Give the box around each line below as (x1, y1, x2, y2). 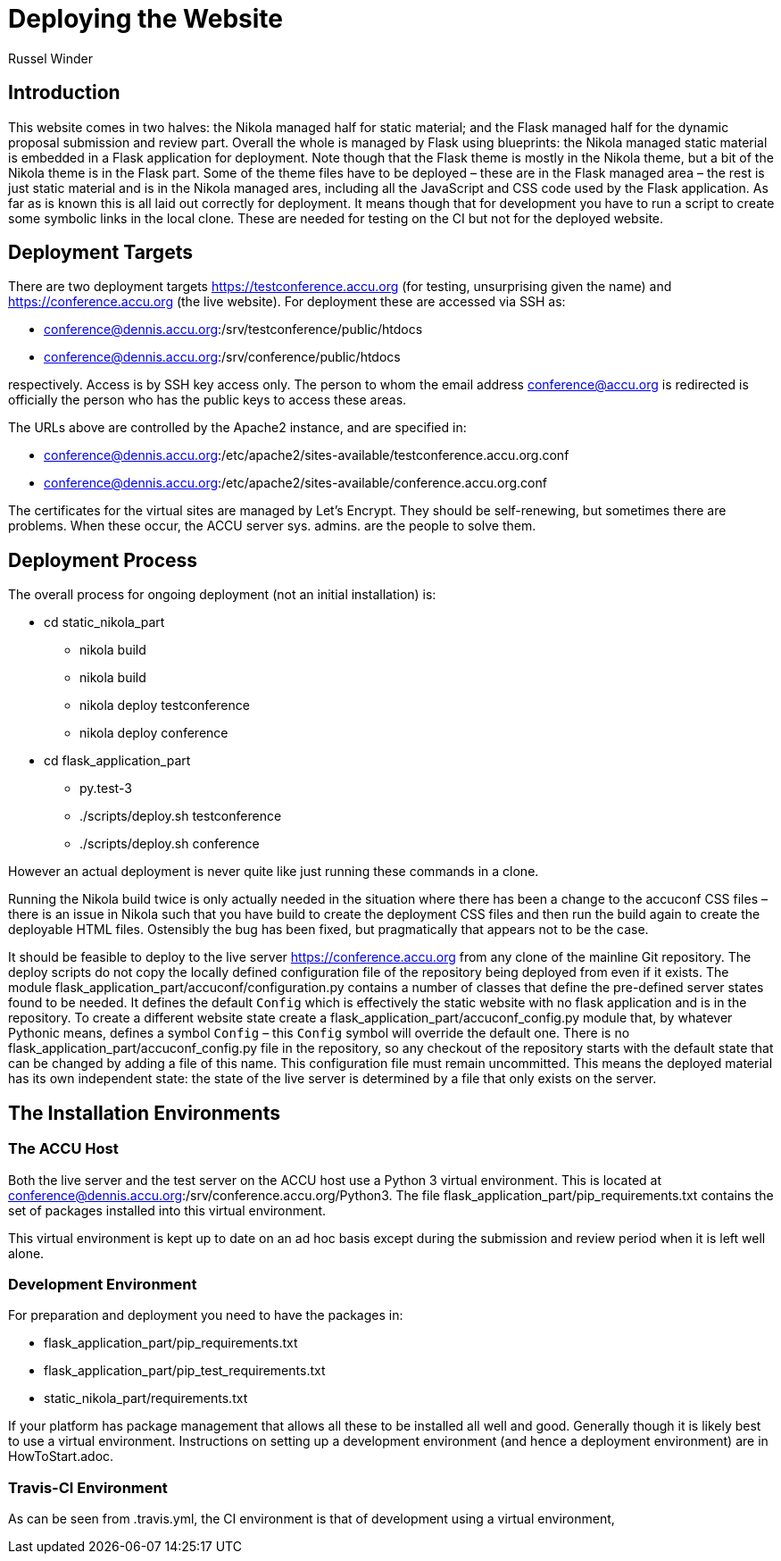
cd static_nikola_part (44, 614, 165, 630)
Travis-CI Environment (8, 1478, 168, 1497)
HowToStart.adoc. (8, 1448, 114, 1465)
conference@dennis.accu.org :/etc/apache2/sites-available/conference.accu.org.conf (44, 475, 547, 491)
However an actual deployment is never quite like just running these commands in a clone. (8, 864, 539, 880)
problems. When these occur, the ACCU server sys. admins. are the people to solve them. (8, 518, 536, 534)
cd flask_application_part (44, 753, 191, 769)
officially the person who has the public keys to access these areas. (8, 392, 407, 408)
